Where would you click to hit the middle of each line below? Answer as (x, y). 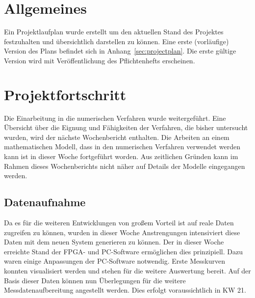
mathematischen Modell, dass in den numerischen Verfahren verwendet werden (122, 147)
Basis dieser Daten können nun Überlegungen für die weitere (95, 280)
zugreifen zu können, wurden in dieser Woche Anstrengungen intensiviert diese (122, 232)
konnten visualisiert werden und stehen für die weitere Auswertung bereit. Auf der (127, 270)
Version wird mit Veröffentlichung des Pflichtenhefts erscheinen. (100, 60)
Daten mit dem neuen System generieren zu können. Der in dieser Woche (114, 242)
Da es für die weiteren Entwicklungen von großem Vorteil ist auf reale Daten (119, 222)
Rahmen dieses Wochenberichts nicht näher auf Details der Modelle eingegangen (125, 166)
